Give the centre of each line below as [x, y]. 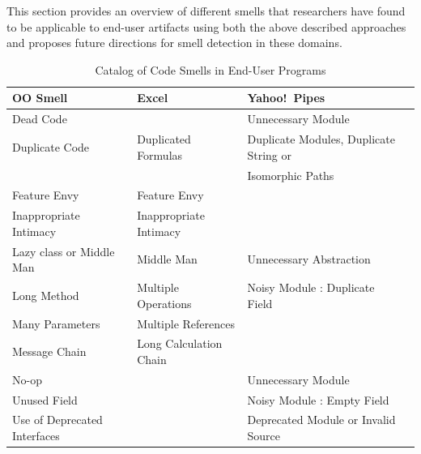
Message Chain [49, 351]
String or [269, 154]
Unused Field [45, 399]
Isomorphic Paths [291, 175]
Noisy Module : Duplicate [311, 287]
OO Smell [40, 98]
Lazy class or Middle [64, 251]
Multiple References [186, 323]
